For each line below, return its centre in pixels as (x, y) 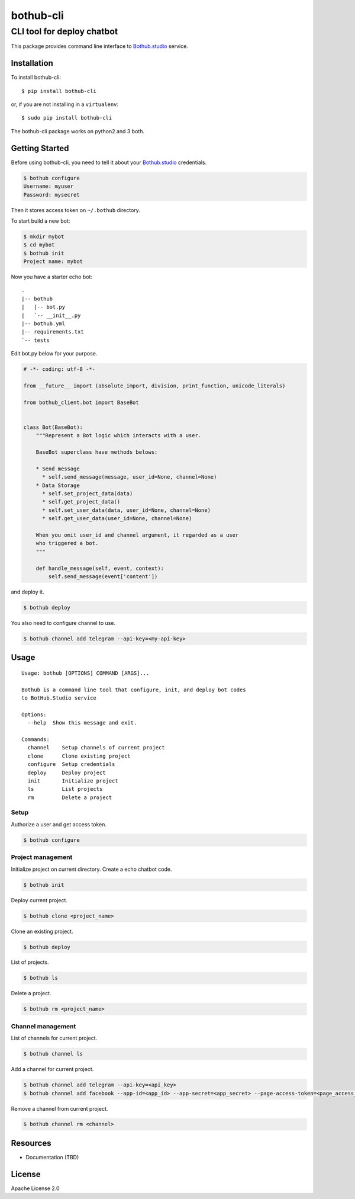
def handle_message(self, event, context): (100, 568)
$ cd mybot (39, 245)
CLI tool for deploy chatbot (64, 31)
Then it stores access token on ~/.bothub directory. (75, 210)
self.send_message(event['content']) (103, 576)
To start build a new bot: (41, 221)
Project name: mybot (53, 262)
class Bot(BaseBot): (53, 427)
